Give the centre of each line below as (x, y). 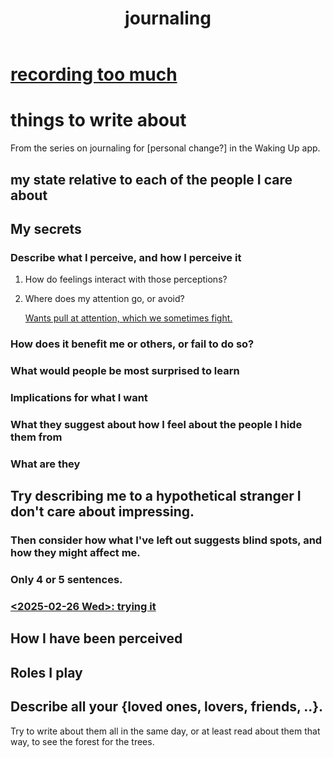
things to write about (98, 120)
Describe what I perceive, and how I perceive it (126, 257)
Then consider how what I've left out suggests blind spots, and (166, 540)
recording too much (94, 74)
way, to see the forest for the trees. (82, 741)
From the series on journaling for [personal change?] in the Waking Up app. (165, 148)
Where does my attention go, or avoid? (104, 299)
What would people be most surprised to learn (125, 371)
